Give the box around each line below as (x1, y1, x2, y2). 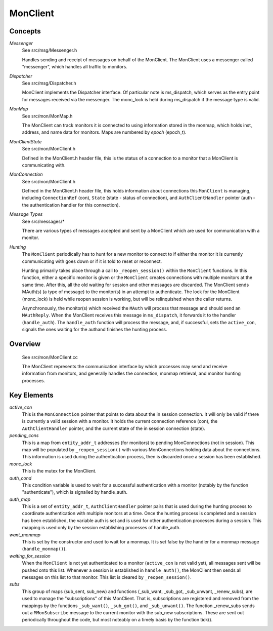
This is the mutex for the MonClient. (22, 468, 97, 474)
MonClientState (9, 138, 42, 144)
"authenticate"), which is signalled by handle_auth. (22, 489, 127, 495)
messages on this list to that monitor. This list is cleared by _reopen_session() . (22, 574, 192, 580)
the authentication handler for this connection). (22, 202, 120, 208)
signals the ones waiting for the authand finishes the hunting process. (22, 327, 167, 333)
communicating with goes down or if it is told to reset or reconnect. (22, 258, 162, 264)
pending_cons (9, 432, 39, 439)
